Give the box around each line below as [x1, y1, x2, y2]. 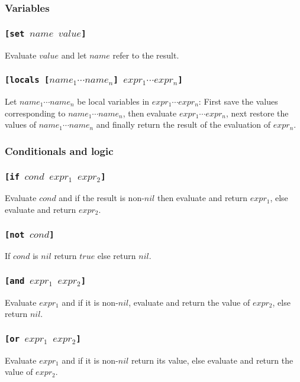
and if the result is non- [59, 192, 144, 204]
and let [61, 48, 87, 61]
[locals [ [5, 75, 50, 85]
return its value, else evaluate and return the [131, 354, 293, 366]
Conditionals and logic [5, 143, 114, 158]
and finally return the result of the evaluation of [96, 118, 271, 131]
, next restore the [226, 106, 289, 119]
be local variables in [77, 95, 150, 107]
